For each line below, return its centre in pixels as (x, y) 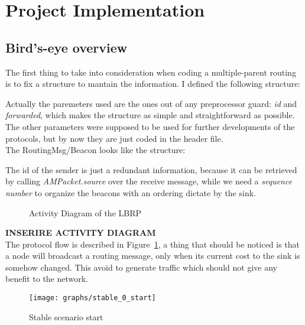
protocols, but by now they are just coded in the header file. (114, 138)
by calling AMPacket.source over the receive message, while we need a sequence (149, 181)
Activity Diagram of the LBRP (85, 212)
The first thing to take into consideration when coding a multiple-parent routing (151, 72)
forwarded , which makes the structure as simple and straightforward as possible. (150, 115)
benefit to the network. (47, 279)
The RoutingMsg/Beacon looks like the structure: (95, 150)
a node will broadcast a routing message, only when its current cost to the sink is (153, 256)
